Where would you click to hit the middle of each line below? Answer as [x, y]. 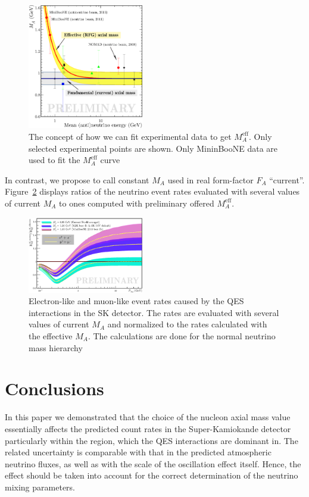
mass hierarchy [56, 347]
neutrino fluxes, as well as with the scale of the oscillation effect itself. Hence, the [153, 463]
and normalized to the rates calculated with [187, 324]
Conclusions [54, 388]
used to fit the [54, 160]
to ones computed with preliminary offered [137, 203]
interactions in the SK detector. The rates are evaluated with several [154, 312]
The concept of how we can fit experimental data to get [130, 136]
